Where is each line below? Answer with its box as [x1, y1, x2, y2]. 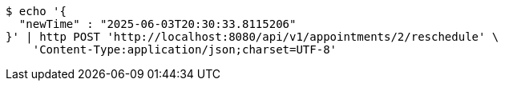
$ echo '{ [6, 5, 67, 18]
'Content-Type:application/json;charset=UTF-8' [32, 43, 337, 56]
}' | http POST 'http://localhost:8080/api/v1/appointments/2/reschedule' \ [6, 30, 499, 43]
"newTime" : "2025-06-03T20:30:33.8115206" [18, 18, 297, 30]
